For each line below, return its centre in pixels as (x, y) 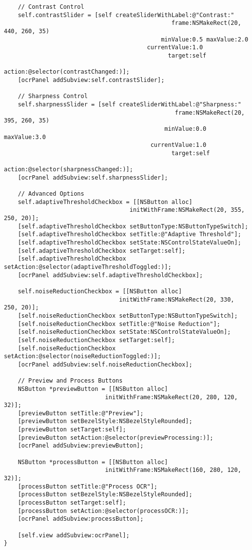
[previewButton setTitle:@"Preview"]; (81, 413)
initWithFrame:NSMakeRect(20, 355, (187, 210)
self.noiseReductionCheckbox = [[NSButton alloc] (100, 291)
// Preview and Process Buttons (70, 381)
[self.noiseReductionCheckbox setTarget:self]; (96, 340)
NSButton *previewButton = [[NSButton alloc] (93, 389)
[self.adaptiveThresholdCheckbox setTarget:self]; (102, 251)
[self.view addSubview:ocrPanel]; (74, 535)
